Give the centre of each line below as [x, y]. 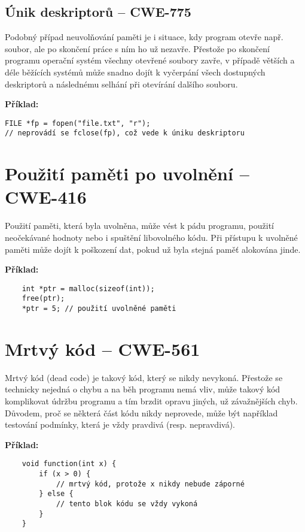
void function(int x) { [69, 464]
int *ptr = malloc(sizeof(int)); [88, 288]
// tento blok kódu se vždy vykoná [127, 504]
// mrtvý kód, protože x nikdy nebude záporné [150, 484]
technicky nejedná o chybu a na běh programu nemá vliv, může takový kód [143, 389]
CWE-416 [46, 197]
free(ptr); [43, 299]
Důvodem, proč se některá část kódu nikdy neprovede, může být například [141, 412]
